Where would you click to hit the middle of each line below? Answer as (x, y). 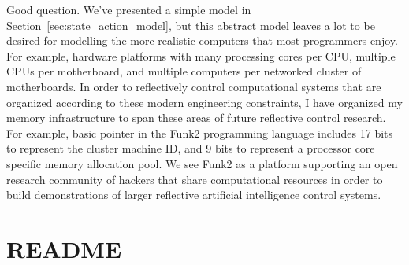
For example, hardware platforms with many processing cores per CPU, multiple (201, 55)
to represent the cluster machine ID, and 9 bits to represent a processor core (191, 148)
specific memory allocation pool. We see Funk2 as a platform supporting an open (202, 163)
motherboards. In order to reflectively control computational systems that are (194, 86)
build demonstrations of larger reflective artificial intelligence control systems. (194, 195)
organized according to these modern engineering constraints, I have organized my (204, 102)
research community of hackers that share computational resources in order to (195, 179)
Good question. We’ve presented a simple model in (129, 9)
